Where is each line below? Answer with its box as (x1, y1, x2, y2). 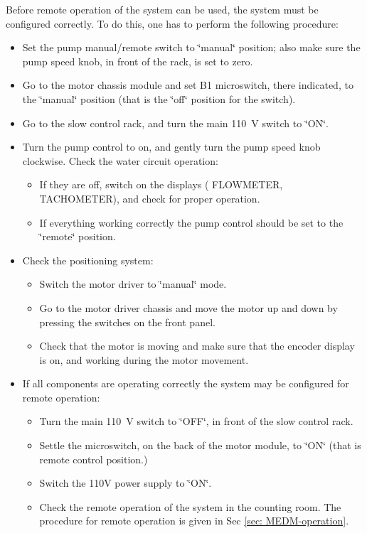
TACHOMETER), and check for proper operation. (39, 190, 260, 205)
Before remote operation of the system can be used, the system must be (6, 2, 319, 16)
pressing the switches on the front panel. (39, 314, 216, 329)
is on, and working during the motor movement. (39, 352, 249, 367)
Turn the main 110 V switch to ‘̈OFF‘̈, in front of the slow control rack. (39, 414, 353, 429)
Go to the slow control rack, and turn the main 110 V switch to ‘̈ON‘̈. (22, 115, 329, 130)
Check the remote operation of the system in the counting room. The (39, 499, 341, 514)
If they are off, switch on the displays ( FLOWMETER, (39, 177, 283, 192)
